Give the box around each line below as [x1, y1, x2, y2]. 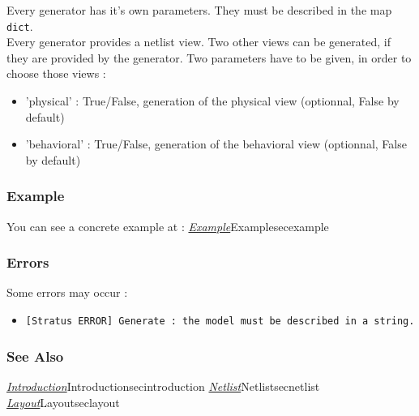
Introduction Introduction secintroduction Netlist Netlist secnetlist [6, 377, 320, 394]
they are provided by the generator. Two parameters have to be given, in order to [6, 49, 412, 66]
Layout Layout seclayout [6, 393, 120, 410]
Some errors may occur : [6, 284, 128, 301]
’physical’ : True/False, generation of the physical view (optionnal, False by [25, 92, 400, 109]
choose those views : [6, 65, 106, 82]
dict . [6, 17, 33, 34]
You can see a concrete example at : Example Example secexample [6, 217, 329, 234]
